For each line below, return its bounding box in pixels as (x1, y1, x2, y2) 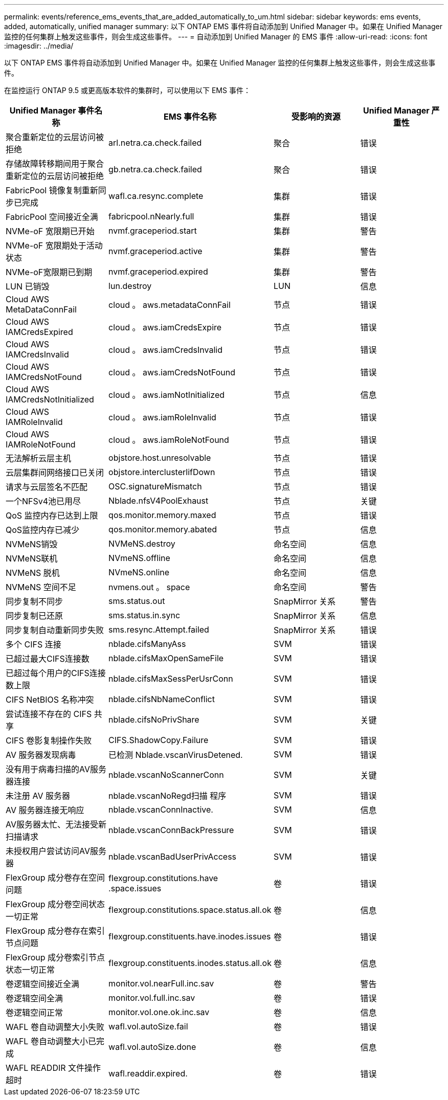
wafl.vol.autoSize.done (108, 1042, 196, 1052)
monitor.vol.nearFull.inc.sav (108, 978, 214, 989)
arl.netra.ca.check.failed (108, 138, 202, 148)
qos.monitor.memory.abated (108, 524, 217, 534)
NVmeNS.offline (108, 553, 170, 563)
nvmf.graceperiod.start (108, 226, 197, 236)
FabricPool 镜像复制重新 (6, 185, 98, 195)
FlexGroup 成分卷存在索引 (6, 926, 105, 936)
